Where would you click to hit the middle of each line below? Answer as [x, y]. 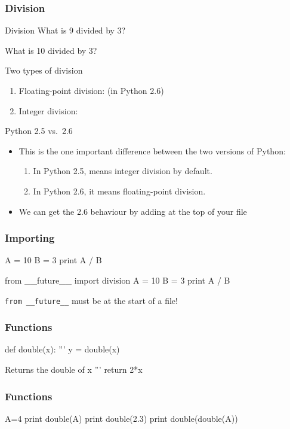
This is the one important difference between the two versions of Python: [152, 150]
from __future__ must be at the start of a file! [91, 300]
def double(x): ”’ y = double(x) [62, 349]
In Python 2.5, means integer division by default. [123, 171]
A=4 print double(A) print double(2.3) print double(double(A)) [121, 418]
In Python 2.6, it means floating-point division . [119, 191]
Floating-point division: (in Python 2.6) [91, 90]
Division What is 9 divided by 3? [65, 30]
